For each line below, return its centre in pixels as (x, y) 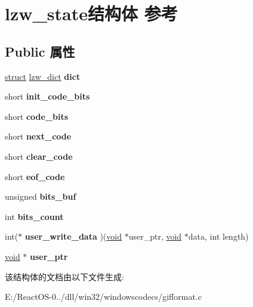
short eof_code (35, 176)
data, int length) (218, 236)
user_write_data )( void (73, 236)
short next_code (38, 136)
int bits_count (34, 216)
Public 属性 (40, 51)
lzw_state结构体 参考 (91, 13)
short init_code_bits (47, 96)
